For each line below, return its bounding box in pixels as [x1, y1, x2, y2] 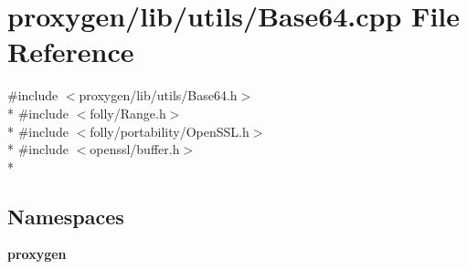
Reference [7, 33, 134, 70]
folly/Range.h [90, 103, 166, 122]
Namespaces [7, 202, 124, 230]
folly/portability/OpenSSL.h [90, 121, 249, 140]
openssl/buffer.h [90, 140, 180, 159]
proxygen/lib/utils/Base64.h [79, 86, 238, 105]
